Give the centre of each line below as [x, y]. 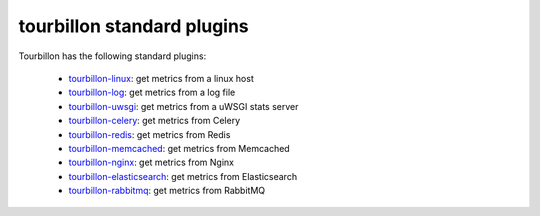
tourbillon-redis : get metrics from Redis [149, 134]
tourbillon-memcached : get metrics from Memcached [179, 148]
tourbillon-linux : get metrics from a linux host [161, 78]
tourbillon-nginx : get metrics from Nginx [151, 162]
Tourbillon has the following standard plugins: [112, 56]
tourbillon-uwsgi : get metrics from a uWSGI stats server [183, 106]
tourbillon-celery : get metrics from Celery [154, 121]
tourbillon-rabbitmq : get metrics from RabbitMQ [166, 191]
